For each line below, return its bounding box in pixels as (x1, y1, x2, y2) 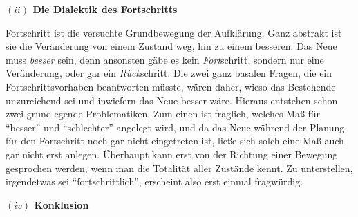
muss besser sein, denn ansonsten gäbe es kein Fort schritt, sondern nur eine (6, 52, 324, 66)
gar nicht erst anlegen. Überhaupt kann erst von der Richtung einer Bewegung (6, 147, 338, 161)
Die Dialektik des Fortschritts (32, 2, 178, 16)
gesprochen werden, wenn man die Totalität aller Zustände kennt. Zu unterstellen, (6, 160, 353, 175)
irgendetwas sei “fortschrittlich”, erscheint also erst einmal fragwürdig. (6, 174, 303, 189)
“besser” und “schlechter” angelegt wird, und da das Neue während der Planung (6, 120, 345, 134)
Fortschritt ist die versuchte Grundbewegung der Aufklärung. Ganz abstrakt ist (6, 25, 342, 39)
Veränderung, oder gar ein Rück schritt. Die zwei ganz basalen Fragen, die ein (6, 66, 332, 80)
